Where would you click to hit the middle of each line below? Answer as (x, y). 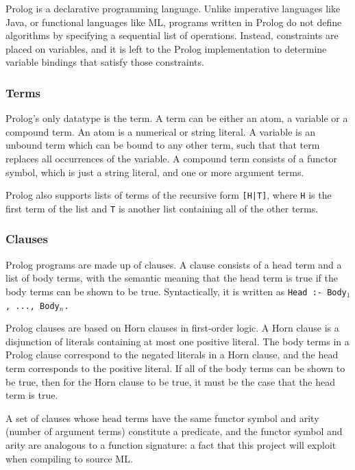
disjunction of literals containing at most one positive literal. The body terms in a (177, 341)
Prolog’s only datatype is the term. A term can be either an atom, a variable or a (177, 118)
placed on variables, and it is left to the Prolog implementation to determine (166, 48)
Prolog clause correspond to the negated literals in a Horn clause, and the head (172, 355)
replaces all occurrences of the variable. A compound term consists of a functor (171, 158)
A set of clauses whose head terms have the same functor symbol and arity (162, 418)
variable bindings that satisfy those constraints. (105, 62)
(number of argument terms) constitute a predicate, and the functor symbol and (174, 431)
